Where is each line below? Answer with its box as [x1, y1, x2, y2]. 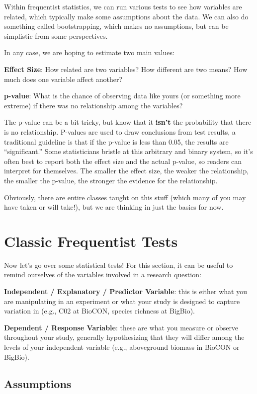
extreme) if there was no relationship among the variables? [4, 100, 183, 110]
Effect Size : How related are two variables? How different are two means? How [4, 64, 248, 74]
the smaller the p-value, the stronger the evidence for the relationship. [4, 175, 218, 185]
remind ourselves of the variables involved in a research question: [4, 269, 201, 280]
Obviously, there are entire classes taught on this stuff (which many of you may [4, 192, 246, 202]
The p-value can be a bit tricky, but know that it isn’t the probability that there [4, 117, 252, 127]
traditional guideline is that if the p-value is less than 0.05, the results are [4, 136, 229, 147]
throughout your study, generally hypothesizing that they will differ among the [4, 332, 245, 342]
